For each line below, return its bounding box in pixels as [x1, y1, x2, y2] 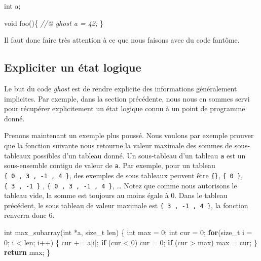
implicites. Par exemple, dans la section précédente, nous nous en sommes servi [4, 93, 250, 104]
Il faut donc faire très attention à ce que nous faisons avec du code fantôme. [4, 35, 240, 45]
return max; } [4, 247, 51, 257]
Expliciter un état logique [4, 59, 141, 75]
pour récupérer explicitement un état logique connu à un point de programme [4, 103, 245, 114]
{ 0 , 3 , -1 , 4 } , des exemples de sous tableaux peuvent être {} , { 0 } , [4, 170, 243, 180]
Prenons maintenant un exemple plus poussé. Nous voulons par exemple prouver [4, 130, 254, 141]
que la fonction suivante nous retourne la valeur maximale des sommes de [4, 140, 233, 150]
